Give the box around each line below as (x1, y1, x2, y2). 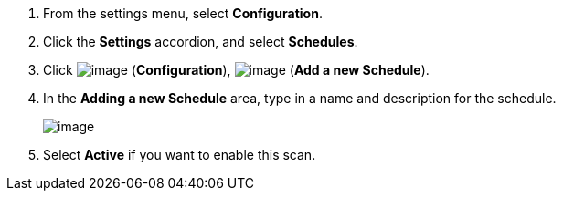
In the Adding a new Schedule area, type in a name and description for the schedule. (43, 90, 557, 106)
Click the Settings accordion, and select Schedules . (43, 34, 358, 49)
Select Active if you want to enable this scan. (43, 147, 316, 162)
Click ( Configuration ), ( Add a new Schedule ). (43, 62, 430, 78)
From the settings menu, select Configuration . (43, 5, 323, 21)
